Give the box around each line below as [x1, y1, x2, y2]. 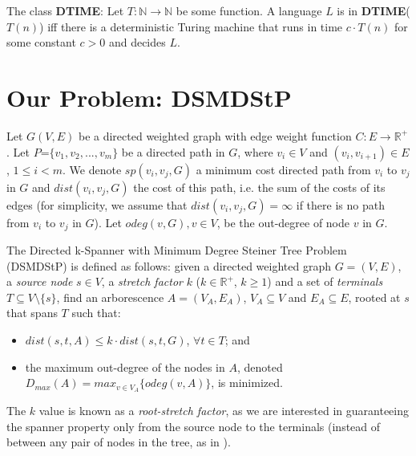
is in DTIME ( [337, 2, 410, 18]
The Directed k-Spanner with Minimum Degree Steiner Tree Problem [6, 241, 347, 258]
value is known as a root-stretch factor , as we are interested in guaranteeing [38, 401, 409, 418]
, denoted [236, 358, 283, 375]
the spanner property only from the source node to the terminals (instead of [6, 417, 381, 434]
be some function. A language [176, 2, 322, 18]
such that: [71, 304, 121, 321]
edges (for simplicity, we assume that [6, 196, 188, 213]
